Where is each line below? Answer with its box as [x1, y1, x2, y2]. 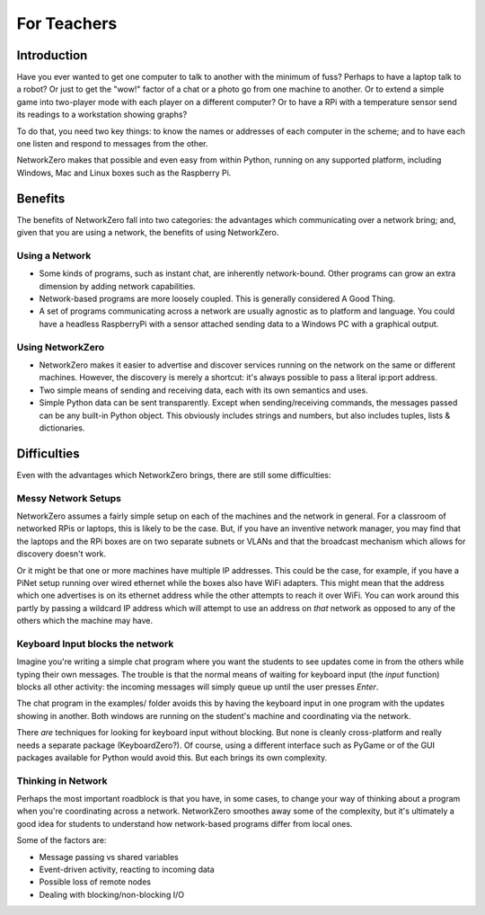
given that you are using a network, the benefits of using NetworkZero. [16, 227, 279, 238]
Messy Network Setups [16, 492, 121, 504]
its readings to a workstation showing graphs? [16, 109, 188, 120]
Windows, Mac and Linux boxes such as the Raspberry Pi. [16, 167, 232, 178]
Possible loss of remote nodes [39, 876, 152, 887]
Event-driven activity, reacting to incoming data [39, 864, 215, 875]
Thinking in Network [16, 774, 108, 786]
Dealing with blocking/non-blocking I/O [39, 889, 184, 900]
